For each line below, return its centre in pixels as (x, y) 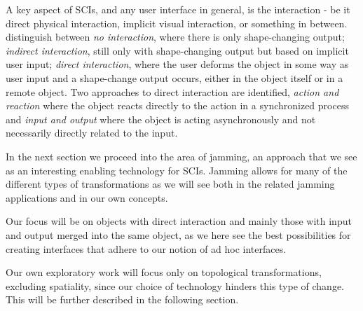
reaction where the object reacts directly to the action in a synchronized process (177, 105)
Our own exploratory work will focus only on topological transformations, (164, 272)
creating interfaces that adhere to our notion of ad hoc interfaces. (146, 248)
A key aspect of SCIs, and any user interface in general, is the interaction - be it (178, 9)
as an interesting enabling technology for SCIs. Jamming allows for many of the (177, 170)
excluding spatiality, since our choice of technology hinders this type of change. (175, 285)
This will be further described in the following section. (122, 299)
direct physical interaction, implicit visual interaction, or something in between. (177, 23)
